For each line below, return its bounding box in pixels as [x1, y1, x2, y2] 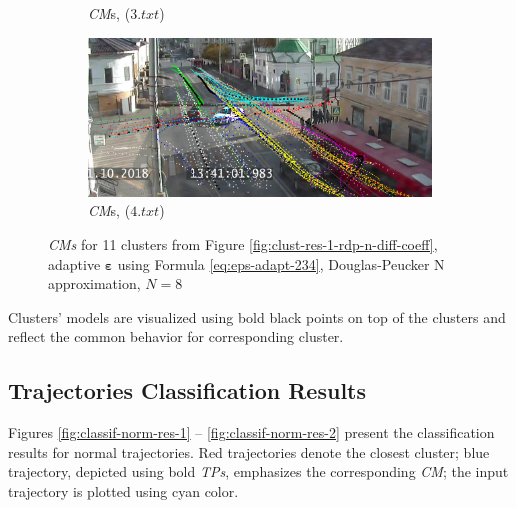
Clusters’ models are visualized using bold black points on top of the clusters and [8, 306, 506, 327]
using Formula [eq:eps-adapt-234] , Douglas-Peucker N [117, 253, 445, 274]
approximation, [48, 273, 141, 294]
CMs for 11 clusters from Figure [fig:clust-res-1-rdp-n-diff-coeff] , [48, 234, 438, 255]
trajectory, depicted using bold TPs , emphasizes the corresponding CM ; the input [8, 461, 509, 482]
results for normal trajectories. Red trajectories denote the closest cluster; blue [8, 441, 490, 462]
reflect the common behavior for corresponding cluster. [8, 326, 344, 347]
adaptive [48, 253, 101, 274]
